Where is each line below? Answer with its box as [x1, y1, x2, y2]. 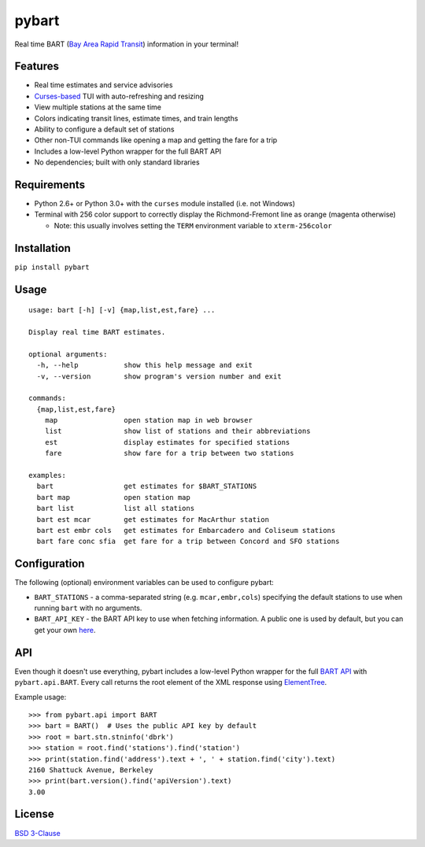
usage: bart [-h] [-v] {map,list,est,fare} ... [28, 305, 216, 315]
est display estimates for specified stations [44, 438, 290, 446]
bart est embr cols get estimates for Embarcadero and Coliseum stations [36, 526, 336, 534]
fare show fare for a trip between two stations [44, 449, 294, 458]
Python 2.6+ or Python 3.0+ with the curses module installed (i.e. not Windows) [34, 199, 295, 209]
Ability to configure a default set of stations [34, 124, 175, 134]
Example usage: [14, 692, 67, 701]
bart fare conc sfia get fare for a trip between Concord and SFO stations [36, 537, 340, 546]
